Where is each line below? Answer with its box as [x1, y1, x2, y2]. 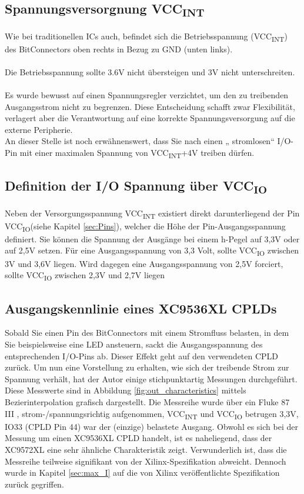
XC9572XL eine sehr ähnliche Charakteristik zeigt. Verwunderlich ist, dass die [5, 443, 287, 455]
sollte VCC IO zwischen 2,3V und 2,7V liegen [5, 269, 165, 282]
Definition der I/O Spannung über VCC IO [5, 176, 268, 197]
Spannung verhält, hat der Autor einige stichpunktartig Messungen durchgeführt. [5, 372, 298, 385]
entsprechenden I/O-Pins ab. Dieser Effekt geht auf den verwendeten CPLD [5, 349, 279, 362]
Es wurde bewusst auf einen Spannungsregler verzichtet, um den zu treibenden [5, 89, 289, 101]
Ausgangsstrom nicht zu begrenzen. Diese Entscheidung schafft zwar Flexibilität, [5, 100, 295, 112]
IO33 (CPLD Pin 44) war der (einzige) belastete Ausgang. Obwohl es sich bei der [5, 420, 298, 432]
